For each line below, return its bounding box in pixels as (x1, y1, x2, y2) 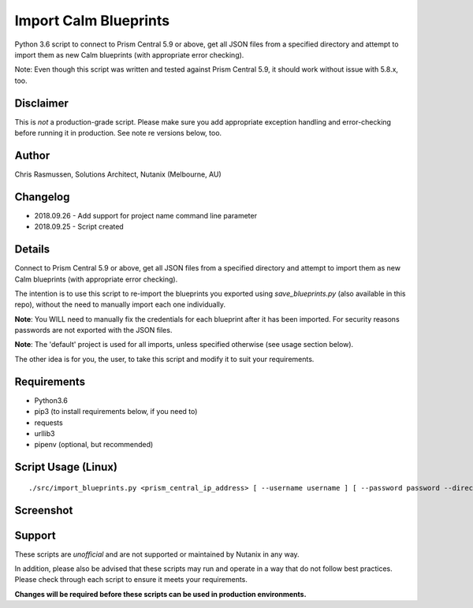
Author (14, 148, 50, 162)
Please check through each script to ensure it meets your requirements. (14, 575, 248, 584)
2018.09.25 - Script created (34, 222, 124, 232)
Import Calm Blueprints (14, 12, 169, 29)
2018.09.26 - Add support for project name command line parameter (34, 211, 258, 220)
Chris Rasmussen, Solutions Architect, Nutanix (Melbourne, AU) (14, 170, 222, 179)
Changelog (14, 190, 70, 203)
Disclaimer (14, 96, 69, 110)
